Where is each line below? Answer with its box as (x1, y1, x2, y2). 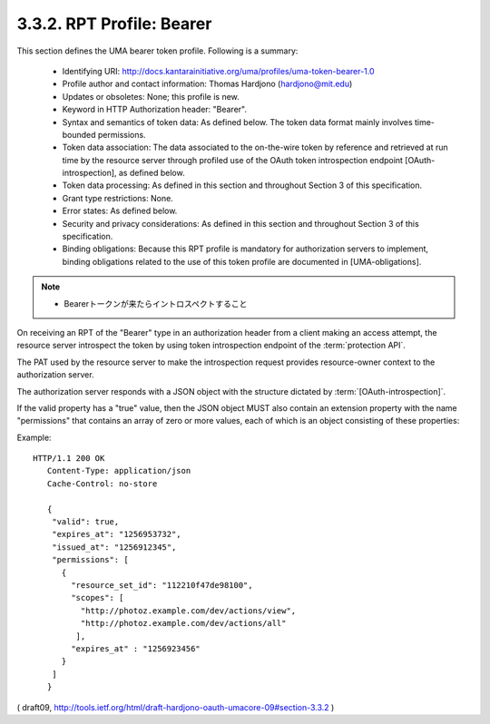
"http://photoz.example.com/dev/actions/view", (80, 605, 297, 616)
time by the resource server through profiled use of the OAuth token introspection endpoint (62, 154, 404, 165)
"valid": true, (51, 517, 120, 527)
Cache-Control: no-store (46, 478, 158, 489)
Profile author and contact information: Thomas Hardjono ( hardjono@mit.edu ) (62, 78, 353, 90)
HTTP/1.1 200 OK (33, 454, 105, 464)
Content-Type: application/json (46, 465, 191, 476)
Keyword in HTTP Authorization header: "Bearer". (62, 104, 248, 115)
